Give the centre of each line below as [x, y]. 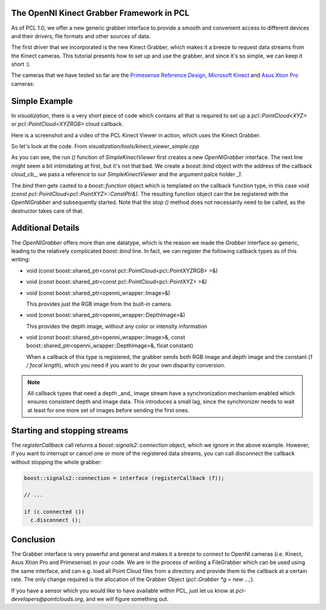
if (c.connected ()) [54, 512]
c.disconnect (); [56, 520]
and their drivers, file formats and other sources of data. [81, 36]
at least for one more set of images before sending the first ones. [108, 410]
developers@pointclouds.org [47, 599]
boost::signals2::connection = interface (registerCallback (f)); [124, 478]
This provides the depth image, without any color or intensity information [117, 326]
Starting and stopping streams [70, 431]
